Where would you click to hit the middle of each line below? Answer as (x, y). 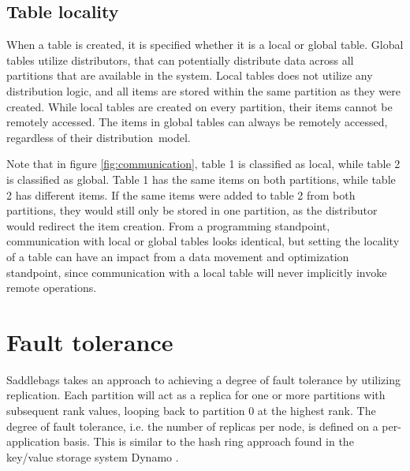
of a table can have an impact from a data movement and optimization (178, 256)
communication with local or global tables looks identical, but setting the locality (203, 241)
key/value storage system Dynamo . (93, 456)
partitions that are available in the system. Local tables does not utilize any (190, 75)
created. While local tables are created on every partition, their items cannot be (199, 106)
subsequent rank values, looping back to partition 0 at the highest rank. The (191, 411)
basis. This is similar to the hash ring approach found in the (209, 441)
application (33, 441)
